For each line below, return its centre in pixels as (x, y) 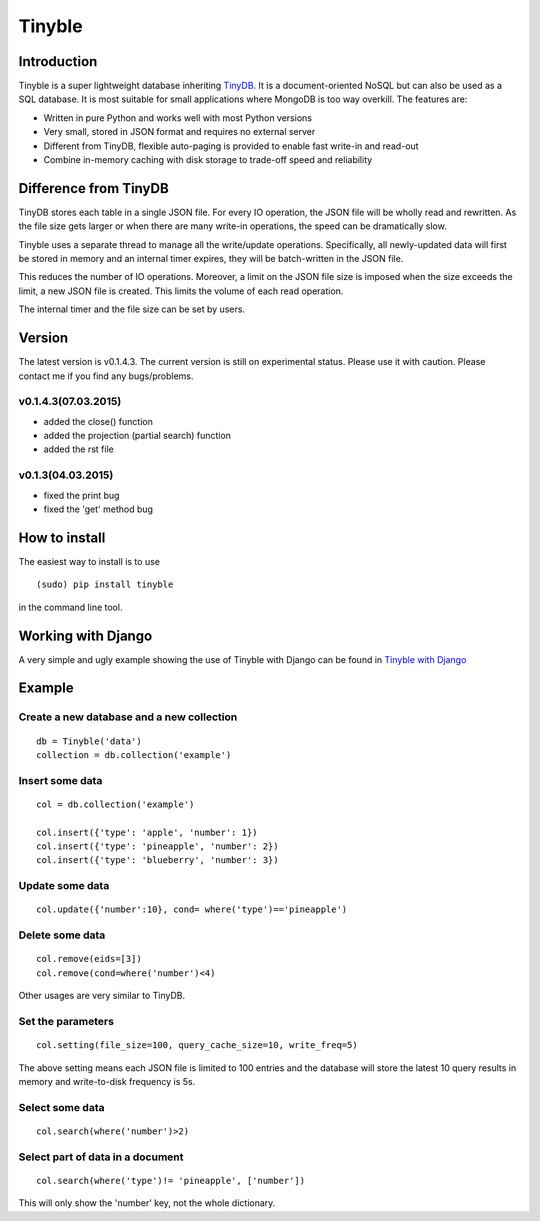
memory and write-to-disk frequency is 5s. (107, 1081)
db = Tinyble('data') (89, 741)
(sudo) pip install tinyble (105, 584)
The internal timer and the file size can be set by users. (131, 309)
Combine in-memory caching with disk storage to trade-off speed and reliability (208, 160)
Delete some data (62, 935)
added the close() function (98, 421)
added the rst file (78, 449)
